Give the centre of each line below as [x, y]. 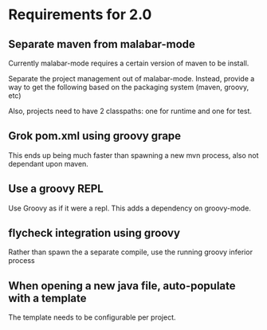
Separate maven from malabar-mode [102, 44]
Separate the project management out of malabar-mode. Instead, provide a [132, 79]
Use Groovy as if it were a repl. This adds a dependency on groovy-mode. [130, 208]
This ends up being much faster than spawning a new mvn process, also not [133, 155]
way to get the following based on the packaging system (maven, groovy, [129, 87]
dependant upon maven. [49, 163]
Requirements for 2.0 [80, 15]
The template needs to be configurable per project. [92, 317]
